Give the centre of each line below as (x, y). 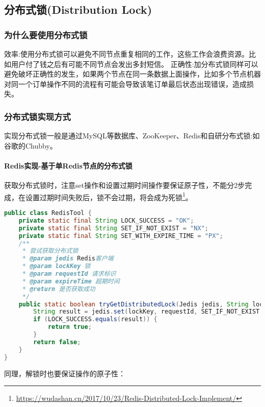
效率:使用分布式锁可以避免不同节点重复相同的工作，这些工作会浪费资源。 (126, 54)
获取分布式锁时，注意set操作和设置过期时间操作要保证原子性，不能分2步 (125, 185)
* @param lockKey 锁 (56, 266)
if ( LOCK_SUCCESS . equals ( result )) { (95, 319)
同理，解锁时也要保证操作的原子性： (65, 373)
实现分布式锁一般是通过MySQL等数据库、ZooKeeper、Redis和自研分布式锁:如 (132, 136)
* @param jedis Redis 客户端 (68, 259)
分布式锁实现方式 (37, 116)
